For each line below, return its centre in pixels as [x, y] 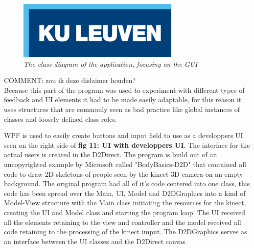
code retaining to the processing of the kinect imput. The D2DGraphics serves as [126, 232]
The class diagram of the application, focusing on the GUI [111, 64]
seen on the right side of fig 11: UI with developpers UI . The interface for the [127, 145]
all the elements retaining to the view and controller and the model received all [123, 222]
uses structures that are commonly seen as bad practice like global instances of [122, 109]
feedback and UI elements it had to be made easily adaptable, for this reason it [123, 99]
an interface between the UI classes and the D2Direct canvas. [96, 241]
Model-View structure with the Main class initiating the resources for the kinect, [125, 203]
